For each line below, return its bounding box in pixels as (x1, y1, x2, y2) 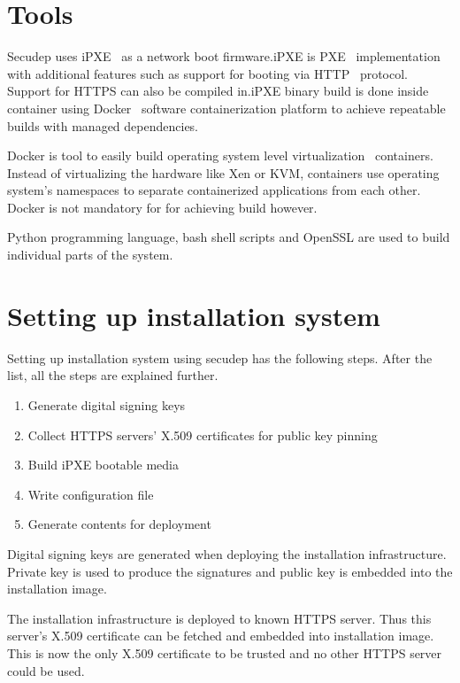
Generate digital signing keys (27, 395, 186, 414)
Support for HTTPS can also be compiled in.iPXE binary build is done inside (7, 81, 429, 100)
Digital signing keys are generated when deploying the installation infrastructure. (7, 544, 447, 563)
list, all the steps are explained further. (7, 366, 218, 384)
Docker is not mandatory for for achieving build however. (7, 198, 318, 216)
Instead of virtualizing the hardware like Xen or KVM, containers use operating (7, 163, 440, 182)
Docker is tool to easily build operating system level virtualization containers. (7, 146, 433, 165)
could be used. (7, 661, 85, 679)
